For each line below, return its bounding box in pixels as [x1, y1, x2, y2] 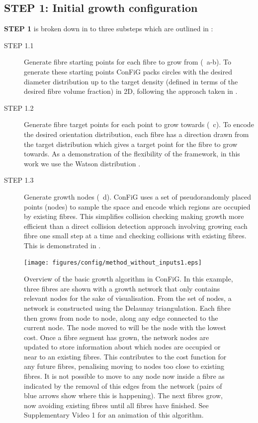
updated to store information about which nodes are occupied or [24, 342, 221, 352]
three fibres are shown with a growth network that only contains [24, 283, 220, 293]
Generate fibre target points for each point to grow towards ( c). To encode [24, 119, 254, 130]
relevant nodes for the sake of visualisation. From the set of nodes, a [24, 293, 232, 303]
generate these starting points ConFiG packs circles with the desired [24, 66, 232, 76]
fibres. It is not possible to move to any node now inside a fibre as [24, 371, 225, 381]
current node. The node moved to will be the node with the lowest [24, 322, 226, 333]
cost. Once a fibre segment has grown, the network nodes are [24, 332, 209, 342]
